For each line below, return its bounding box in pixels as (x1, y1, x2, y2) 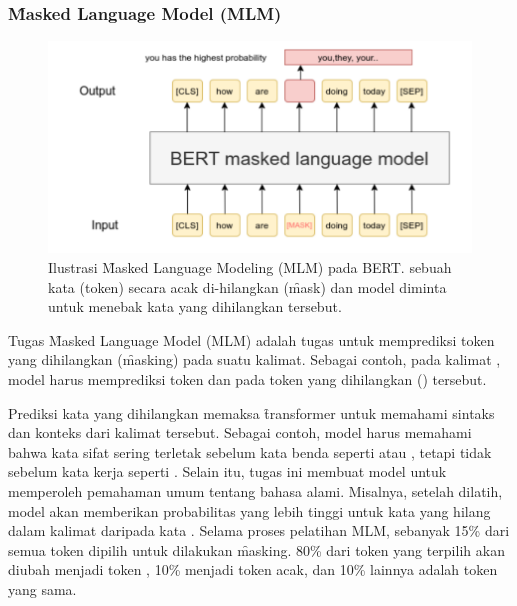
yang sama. (8, 578, 77, 599)
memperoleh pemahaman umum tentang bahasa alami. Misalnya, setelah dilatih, (8, 480, 503, 501)
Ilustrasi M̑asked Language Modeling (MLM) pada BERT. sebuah (48, 257, 452, 278)
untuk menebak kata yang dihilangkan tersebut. (48, 296, 342, 317)
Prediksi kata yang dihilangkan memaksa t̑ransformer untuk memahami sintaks (8, 402, 495, 423)
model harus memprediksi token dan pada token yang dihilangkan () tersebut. (8, 369, 487, 390)
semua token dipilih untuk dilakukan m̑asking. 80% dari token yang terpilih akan (8, 539, 505, 560)
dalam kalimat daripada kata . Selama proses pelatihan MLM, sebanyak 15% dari (8, 520, 510, 541)
